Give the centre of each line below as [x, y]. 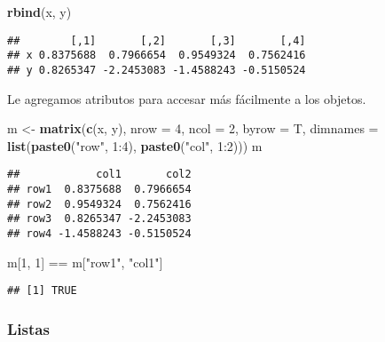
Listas [28, 328]
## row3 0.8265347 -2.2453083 [99, 219]
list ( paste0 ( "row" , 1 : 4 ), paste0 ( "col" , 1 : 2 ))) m [135, 145]
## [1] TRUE [42, 291]
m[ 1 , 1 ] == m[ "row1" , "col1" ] [85, 262]
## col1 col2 [99, 175]
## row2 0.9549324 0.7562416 [99, 204]
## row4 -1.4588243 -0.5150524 [99, 233]
